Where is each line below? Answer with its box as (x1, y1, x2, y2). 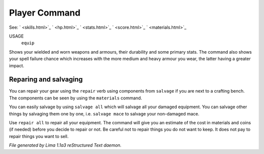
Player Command (9, 7, 81, 18)
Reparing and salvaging (9, 76, 83, 84)
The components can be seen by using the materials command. (9, 95, 142, 101)
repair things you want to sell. (9, 133, 69, 139)
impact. (9, 62, 24, 68)
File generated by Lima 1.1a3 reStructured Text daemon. (9, 142, 122, 148)
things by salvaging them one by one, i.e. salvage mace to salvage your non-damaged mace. (9, 111, 200, 116)
